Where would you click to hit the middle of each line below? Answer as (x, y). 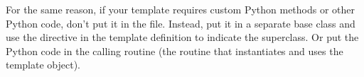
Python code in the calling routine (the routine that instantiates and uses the (175, 51)
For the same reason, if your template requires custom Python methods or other (181, 9)
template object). (43, 65)
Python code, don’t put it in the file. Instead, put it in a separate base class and (181, 23)
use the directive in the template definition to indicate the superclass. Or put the (182, 37)
